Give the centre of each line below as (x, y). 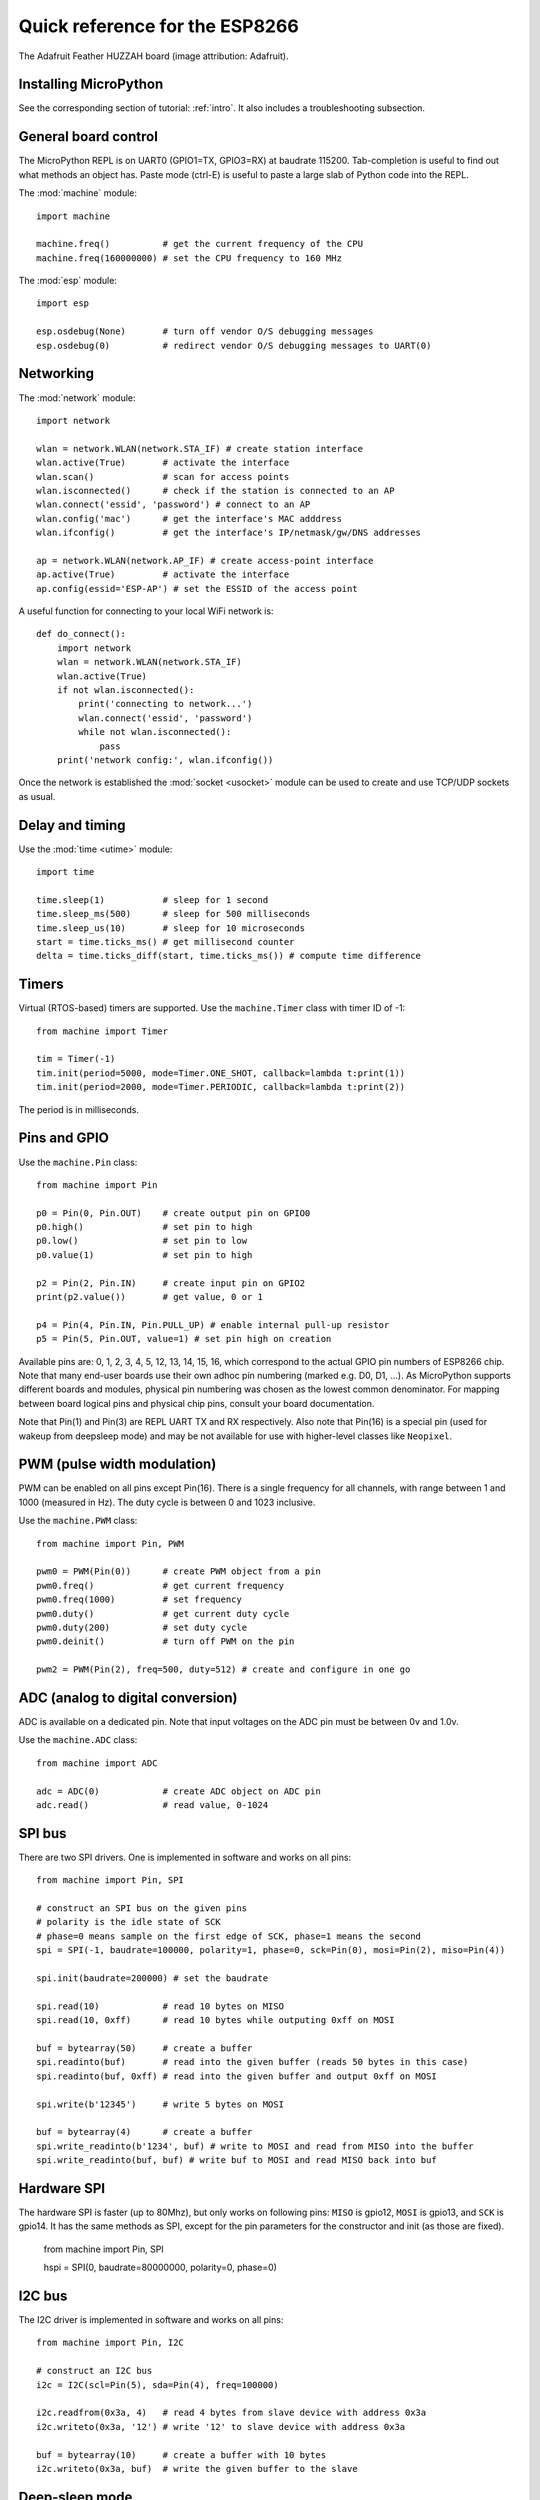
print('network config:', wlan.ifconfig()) (165, 759)
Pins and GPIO (64, 1138)
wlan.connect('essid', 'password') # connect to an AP (173, 504)
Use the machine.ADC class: (78, 1740)
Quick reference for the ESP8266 (158, 26)
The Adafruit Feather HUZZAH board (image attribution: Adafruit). (153, 56)
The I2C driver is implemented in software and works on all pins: (151, 2320)
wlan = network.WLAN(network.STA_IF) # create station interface (200, 448)
